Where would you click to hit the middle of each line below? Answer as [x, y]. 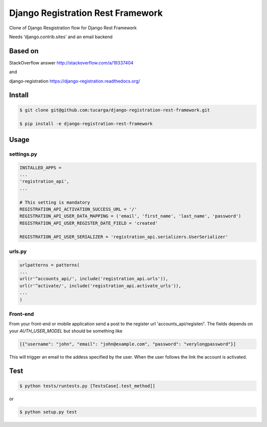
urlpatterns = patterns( [50, 265]
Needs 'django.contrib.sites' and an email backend [61, 37]
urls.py [18, 251]
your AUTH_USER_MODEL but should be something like [66, 331]
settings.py [23, 154]
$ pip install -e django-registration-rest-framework [86, 124]
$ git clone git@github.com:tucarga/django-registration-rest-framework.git [115, 110]
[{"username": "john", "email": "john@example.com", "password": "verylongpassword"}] [128, 344]
